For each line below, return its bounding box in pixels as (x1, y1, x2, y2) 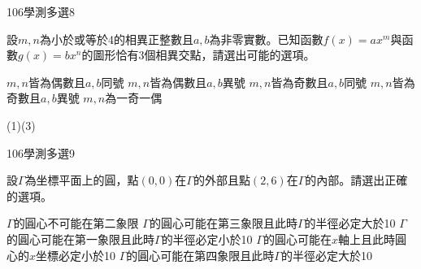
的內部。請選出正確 (305, 171, 408, 189)
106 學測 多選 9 (7, 144, 75, 161)
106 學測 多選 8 (7, 3, 75, 20)
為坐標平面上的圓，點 (24, 171, 139, 189)
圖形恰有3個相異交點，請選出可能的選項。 (93, 46, 315, 63)
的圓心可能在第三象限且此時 (149, 215, 297, 232)
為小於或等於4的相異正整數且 (39, 30, 193, 47)
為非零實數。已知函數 (209, 30, 323, 47)
